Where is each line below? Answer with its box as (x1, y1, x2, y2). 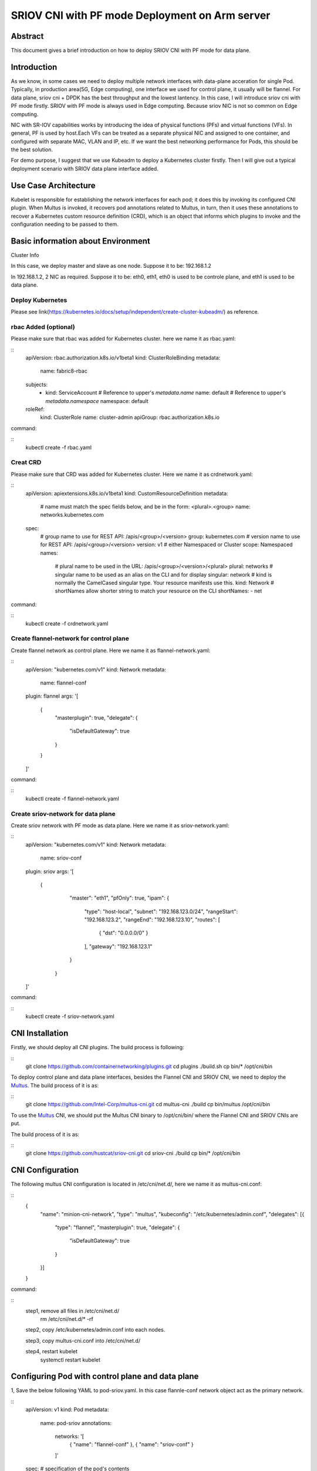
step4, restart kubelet (25, 1348, 78, 1355)
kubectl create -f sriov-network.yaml (25, 1013, 114, 1020)
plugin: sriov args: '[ (25, 868, 74, 875)
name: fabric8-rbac (40, 368, 87, 375)
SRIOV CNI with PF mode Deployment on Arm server (11, 9, 271, 22)
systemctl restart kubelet (40, 1356, 101, 1363)
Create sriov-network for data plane (11, 810, 116, 818)
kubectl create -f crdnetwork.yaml (25, 620, 109, 627)
